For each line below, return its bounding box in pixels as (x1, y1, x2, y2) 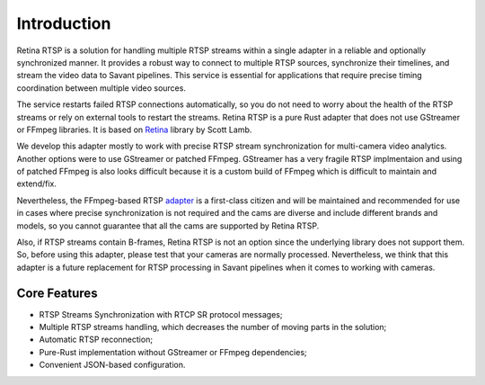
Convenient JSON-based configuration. (39, 360, 186, 371)
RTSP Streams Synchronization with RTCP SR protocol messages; (39, 309, 283, 319)
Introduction (16, 13, 111, 33)
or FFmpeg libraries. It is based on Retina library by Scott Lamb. (16, 124, 252, 135)
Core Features (16, 285, 98, 300)
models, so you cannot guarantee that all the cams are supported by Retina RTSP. (16, 220, 320, 231)
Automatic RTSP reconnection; (39, 334, 153, 345)
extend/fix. (16, 178, 57, 189)
